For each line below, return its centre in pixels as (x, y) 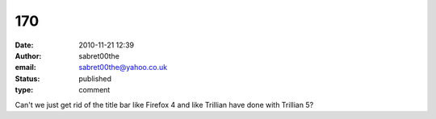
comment (94, 90)
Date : (24, 45)
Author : (28, 55)
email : (25, 68)
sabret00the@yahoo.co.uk (123, 68)
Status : (27, 78)
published (95, 78)
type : (24, 90)
